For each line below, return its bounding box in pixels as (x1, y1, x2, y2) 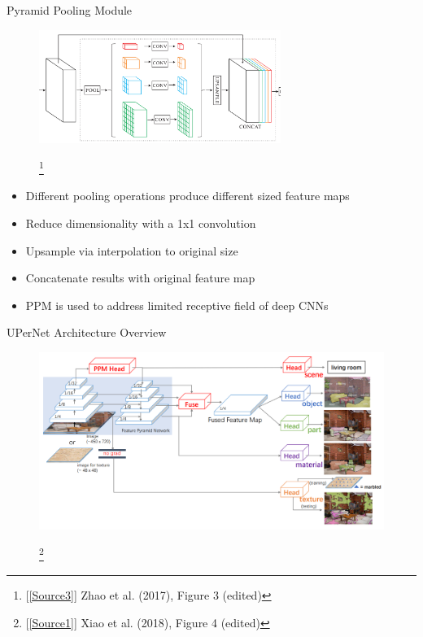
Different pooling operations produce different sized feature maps (25, 187, 350, 204)
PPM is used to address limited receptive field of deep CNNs (25, 296, 329, 313)
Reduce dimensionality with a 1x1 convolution (25, 215, 256, 231)
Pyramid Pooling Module (7, 2, 133, 18)
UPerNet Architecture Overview (7, 324, 167, 341)
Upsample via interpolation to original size (25, 242, 238, 259)
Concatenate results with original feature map (25, 269, 255, 286)
